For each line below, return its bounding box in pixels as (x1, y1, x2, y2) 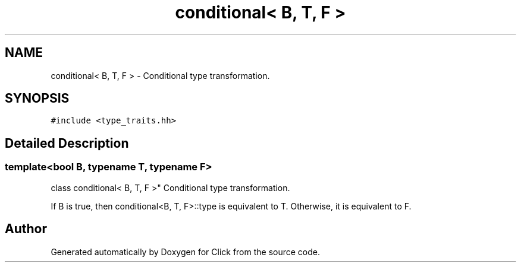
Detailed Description (5, 135, 129, 151)
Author (5, 221, 47, 237)
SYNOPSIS (5, 91, 70, 106)
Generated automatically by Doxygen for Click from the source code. (51, 246, 321, 257)
